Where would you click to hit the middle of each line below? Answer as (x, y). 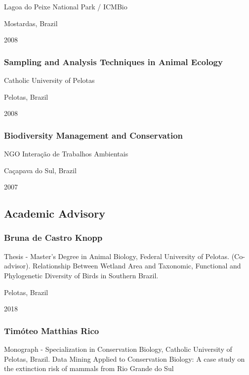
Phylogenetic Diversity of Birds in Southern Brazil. (81, 275)
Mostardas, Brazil (31, 23)
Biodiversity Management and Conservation (94, 135)
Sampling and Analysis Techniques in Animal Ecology (113, 61)
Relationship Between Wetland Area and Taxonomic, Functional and (137, 266)
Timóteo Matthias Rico (52, 330)
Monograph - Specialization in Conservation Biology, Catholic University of (118, 349)
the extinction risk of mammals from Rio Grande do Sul (89, 368)
